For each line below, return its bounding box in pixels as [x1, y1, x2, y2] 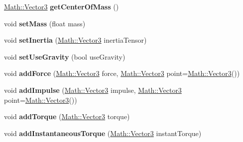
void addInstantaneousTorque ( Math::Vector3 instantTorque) [4, 128, 202, 138]
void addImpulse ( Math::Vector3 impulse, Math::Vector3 [4, 84, 182, 95]
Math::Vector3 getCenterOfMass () [4, 1, 119, 11]
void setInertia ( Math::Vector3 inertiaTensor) [4, 35, 147, 45]
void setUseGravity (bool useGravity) [4, 51, 125, 62]
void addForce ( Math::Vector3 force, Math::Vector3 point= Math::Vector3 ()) [4, 68, 240, 78]
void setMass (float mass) [4, 18, 86, 28]
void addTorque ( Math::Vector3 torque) [4, 111, 130, 122]
